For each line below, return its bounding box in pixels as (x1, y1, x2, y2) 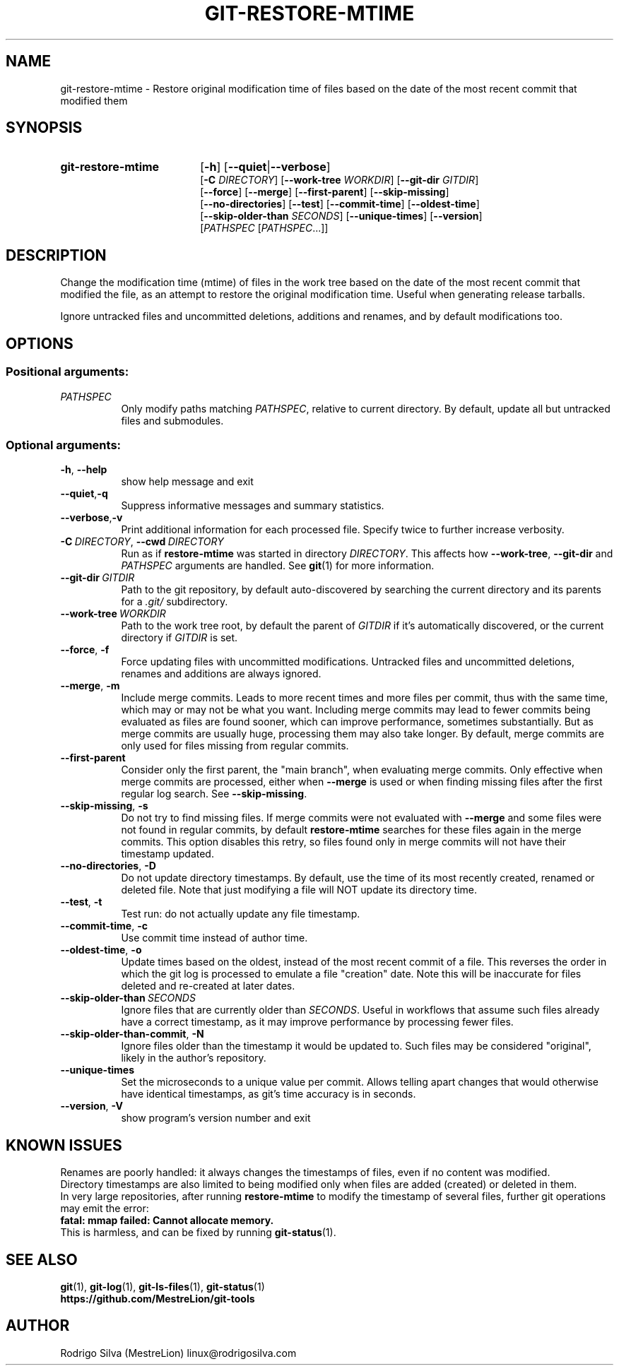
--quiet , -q (60, 487, 108, 500)
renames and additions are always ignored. (121, 667, 322, 680)
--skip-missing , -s (60, 800, 148, 812)
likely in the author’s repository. (121, 1052, 266, 1064)
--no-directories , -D (60, 860, 156, 872)
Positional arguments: (6, 364, 129, 379)
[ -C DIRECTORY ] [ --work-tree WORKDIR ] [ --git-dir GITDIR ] (200, 174, 479, 186)
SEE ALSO (6, 1250, 78, 1269)
